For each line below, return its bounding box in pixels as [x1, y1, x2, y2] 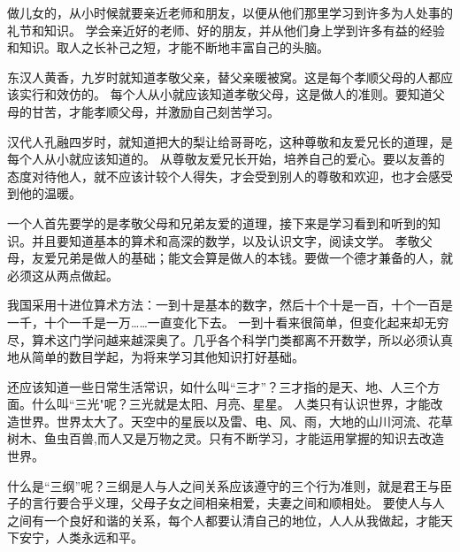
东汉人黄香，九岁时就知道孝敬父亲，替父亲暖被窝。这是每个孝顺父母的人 [7, 67, 428, 86]
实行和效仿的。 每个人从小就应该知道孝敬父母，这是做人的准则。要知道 [19, 85, 433, 103]
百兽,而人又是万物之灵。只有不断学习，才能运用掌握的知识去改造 [68, 429, 444, 448]
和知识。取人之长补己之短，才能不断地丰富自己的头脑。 [7, 38, 329, 57]
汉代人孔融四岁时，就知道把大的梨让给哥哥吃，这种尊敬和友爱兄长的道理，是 [7, 132, 453, 150]
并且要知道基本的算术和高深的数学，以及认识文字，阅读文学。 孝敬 [31, 231, 420, 249]
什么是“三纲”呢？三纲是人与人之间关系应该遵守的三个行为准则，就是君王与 [7, 476, 441, 494]
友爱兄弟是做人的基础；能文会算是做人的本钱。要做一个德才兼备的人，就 [31, 249, 453, 267]
